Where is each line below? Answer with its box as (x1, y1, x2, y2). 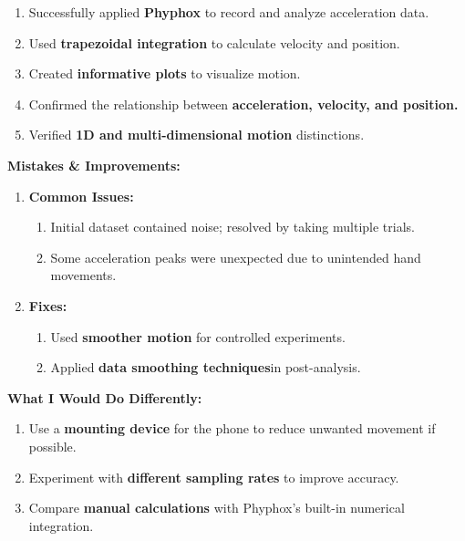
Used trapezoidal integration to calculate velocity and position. (28, 33, 400, 52)
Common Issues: (28, 186, 134, 205)
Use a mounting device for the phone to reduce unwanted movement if (28, 419, 436, 438)
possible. (28, 436, 77, 455)
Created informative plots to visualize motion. (28, 64, 301, 83)
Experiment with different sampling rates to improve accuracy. (28, 467, 399, 486)
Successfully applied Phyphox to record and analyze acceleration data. (28, 3, 429, 21)
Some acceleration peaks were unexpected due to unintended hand (50, 247, 421, 266)
